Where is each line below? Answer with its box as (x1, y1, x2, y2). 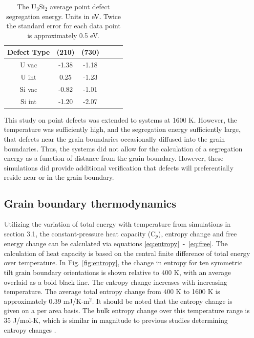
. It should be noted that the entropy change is (92, 296, 233, 306)
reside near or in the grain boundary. (4, 172, 114, 182)
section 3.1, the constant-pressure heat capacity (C (4, 228, 156, 238)
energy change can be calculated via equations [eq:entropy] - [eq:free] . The (4, 238, 228, 249)
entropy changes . (4, 324, 56, 335)
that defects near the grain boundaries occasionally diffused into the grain (4, 134, 225, 144)
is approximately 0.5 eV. (27, 30, 100, 40)
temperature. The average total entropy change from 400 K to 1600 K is (4, 286, 220, 296)
